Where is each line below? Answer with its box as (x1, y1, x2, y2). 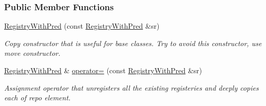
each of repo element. (4, 92, 71, 103)
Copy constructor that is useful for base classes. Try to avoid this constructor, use (4, 37, 262, 48)
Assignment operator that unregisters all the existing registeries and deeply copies (4, 82, 259, 93)
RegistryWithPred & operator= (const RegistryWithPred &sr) (4, 65, 202, 75)
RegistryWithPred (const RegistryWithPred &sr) (4, 20, 160, 31)
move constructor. (4, 48, 61, 58)
